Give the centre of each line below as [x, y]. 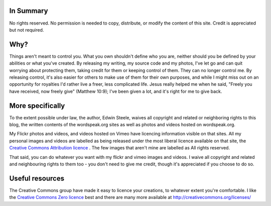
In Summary [29, 11]
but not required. [27, 30]
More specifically [37, 106]
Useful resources [37, 178]
